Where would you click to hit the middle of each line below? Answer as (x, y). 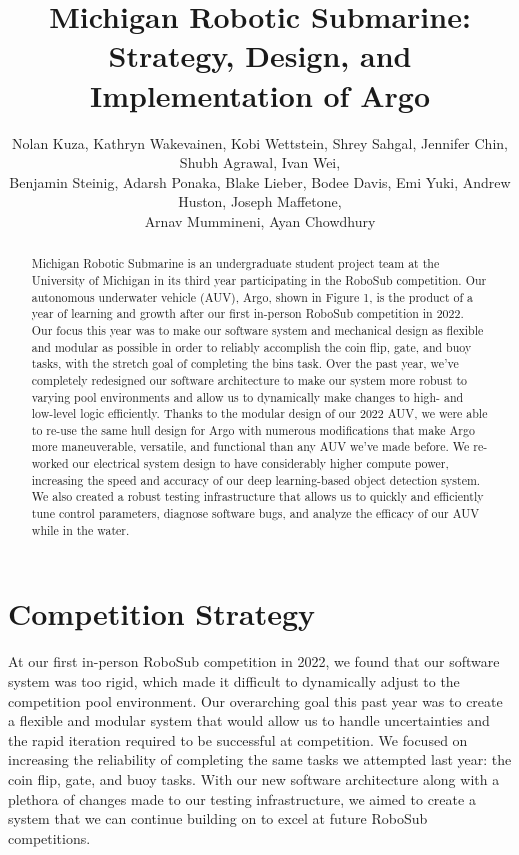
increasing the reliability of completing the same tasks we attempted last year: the (260, 759)
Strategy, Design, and (260, 55)
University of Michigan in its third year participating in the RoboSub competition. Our (259, 279)
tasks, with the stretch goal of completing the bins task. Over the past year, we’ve (245, 363)
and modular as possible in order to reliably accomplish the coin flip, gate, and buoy (251, 346)
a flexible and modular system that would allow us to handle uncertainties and (249, 720)
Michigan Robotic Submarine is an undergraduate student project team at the (235, 263)
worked (50, 463)
